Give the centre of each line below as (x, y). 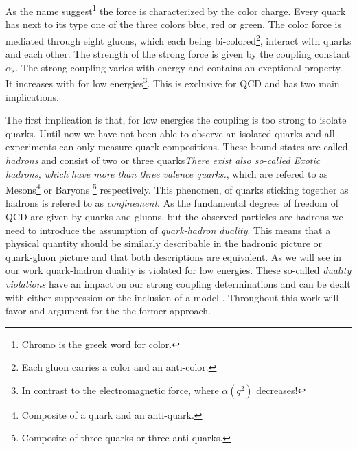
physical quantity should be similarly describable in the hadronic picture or (164, 243)
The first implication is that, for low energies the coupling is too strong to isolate (176, 120)
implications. (32, 96)
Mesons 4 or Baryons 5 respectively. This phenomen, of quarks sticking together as (177, 188)
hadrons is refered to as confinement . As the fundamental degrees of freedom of (172, 203)
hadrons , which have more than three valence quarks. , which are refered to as (167, 173)
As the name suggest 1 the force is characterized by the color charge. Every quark (176, 10)
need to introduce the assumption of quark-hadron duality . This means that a (168, 230)
